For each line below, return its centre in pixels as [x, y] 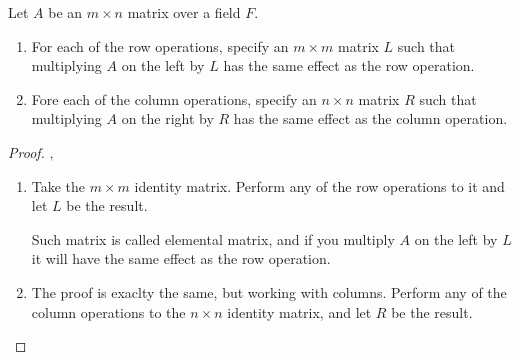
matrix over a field [184, 12]
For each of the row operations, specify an [160, 45]
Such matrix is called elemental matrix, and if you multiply [213, 238]
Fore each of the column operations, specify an [174, 98]
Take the [58, 185]
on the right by [167, 118]
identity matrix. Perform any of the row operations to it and [319, 185]
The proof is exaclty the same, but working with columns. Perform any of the [269, 291]
